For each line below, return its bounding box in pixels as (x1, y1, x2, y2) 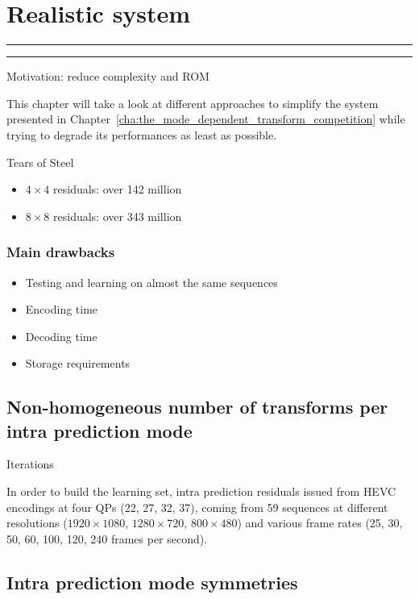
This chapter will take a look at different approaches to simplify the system (6, 94, 379, 111)
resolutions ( (6, 514, 68, 531)
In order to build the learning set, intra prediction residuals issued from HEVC (6, 483, 396, 500)
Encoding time (25, 301, 98, 318)
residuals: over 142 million (53, 181, 182, 198)
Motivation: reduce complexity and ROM (6, 68, 209, 85)
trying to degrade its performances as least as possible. (6, 126, 277, 143)
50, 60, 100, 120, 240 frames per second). (6, 530, 208, 547)
